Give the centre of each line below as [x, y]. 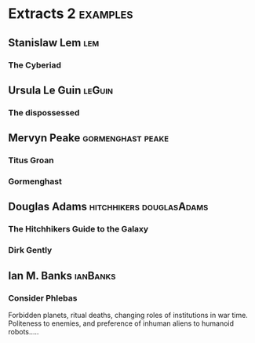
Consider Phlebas [43, 297]
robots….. [24, 331]
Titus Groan [31, 160]
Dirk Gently [30, 250]
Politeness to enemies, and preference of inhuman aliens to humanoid [121, 323]
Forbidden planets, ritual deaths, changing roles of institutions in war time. [128, 315]
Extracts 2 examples [71, 14]
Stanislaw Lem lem [54, 43]
